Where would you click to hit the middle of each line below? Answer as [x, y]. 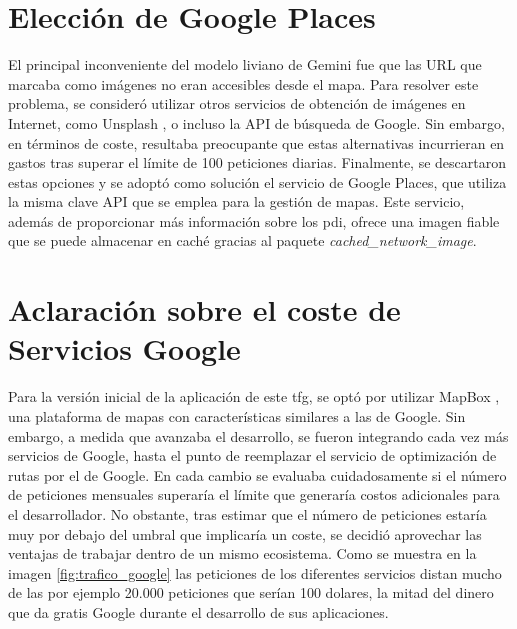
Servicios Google [124, 348]
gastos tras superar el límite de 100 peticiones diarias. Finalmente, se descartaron [257, 162]
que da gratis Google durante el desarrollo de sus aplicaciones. [198, 611]
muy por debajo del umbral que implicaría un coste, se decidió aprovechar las [245, 533]
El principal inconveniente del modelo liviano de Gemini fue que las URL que [245, 64]
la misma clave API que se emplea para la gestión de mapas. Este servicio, [236, 201]
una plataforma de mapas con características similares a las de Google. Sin [237, 415]
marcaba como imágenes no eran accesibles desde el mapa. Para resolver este [243, 83]
